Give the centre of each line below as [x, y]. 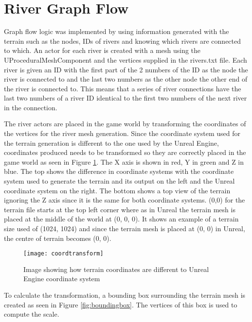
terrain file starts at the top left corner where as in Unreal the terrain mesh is [120, 209]
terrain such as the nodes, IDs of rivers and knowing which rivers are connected [123, 41]
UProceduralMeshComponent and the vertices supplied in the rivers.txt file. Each [126, 59]
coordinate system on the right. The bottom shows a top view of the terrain [117, 190]
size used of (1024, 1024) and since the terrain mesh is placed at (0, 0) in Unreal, [125, 228]
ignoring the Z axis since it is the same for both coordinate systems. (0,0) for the [125, 200]
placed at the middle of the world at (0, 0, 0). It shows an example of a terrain [121, 219]
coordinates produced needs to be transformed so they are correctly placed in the [125, 152]
